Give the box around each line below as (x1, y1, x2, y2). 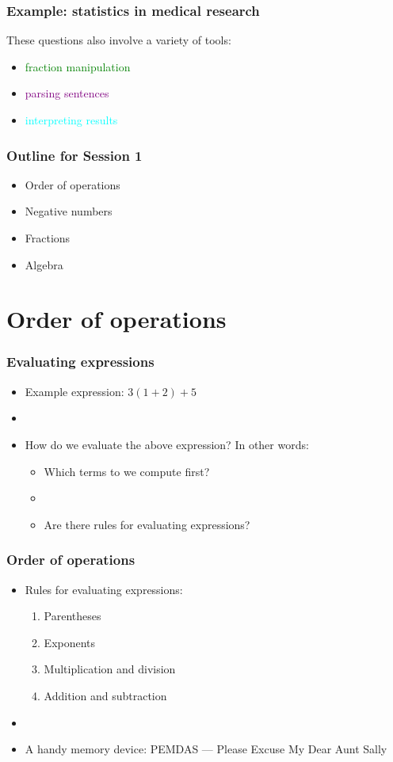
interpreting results (25, 112, 118, 128)
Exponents (44, 634, 96, 650)
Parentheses (44, 608, 101, 624)
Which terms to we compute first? (44, 463, 210, 479)
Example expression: (25, 383, 124, 399)
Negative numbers (25, 203, 113, 219)
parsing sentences (25, 85, 109, 101)
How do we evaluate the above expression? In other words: (25, 436, 309, 452)
